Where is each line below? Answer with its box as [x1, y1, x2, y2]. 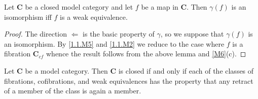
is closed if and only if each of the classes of [118, 65, 254, 76]
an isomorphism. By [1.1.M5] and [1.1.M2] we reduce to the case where [4, 38, 225, 49]
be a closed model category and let [25, 2, 133, 12]
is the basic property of [83, 28, 155, 39]
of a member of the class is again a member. [4, 85, 141, 96]
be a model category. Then [25, 65, 108, 76]
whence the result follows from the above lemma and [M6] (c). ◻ [46, 48, 246, 59]
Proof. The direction [4, 28, 67, 39]
